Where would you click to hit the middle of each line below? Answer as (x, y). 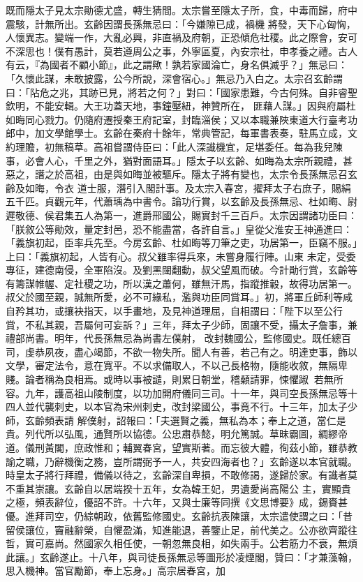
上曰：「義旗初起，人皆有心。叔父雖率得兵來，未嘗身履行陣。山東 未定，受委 (181, 256)
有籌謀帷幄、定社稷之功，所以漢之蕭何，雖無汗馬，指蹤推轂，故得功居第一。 (181, 283)
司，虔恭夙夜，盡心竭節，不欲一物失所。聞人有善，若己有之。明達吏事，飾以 (181, 351)
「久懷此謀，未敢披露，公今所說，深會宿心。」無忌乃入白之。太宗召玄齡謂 (174, 78)
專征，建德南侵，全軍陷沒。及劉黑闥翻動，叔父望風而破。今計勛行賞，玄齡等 (181, 270)
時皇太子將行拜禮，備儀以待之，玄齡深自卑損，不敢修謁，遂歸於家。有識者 (177, 475)
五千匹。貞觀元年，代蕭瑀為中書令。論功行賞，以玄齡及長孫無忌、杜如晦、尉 (181, 201)
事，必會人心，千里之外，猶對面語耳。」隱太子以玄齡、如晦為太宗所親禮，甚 (179, 160)
